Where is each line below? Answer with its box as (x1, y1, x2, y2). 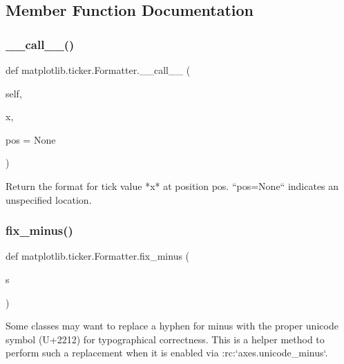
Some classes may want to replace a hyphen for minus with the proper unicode (6, 318, 338, 333)
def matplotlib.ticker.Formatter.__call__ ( (6, 63, 191, 77)
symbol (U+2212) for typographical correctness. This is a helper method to (6, 332, 325, 346)
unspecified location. (6, 192, 92, 207)
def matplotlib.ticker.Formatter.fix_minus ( (6, 249, 190, 263)
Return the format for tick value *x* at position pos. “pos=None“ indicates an (6, 178, 339, 193)
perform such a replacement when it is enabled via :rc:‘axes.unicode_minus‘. (6, 345, 328, 360)
